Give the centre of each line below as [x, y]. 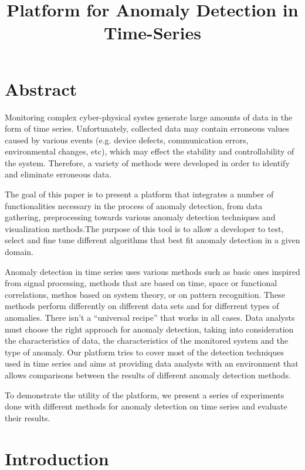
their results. [28, 417]
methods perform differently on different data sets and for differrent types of [142, 306]
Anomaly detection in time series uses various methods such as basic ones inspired [152, 271]
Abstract [41, 88]
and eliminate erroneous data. [58, 174]
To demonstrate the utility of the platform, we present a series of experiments [145, 395]
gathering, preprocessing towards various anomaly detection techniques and [140, 217]
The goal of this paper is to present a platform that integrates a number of [139, 194]
